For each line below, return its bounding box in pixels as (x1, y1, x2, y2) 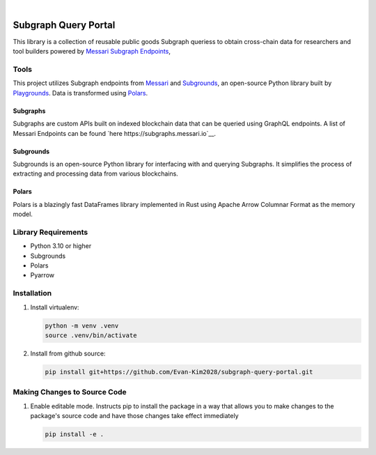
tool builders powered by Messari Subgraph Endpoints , (13, 47, 171, 56)
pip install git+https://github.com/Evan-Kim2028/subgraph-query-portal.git (45, 368, 313, 376)
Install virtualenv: (30, 303, 79, 311)
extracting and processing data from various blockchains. (13, 169, 179, 178)
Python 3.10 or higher (30, 242, 92, 250)
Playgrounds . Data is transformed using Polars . (13, 88, 148, 97)
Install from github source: (30, 349, 106, 357)
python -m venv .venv (45, 321, 119, 330)
